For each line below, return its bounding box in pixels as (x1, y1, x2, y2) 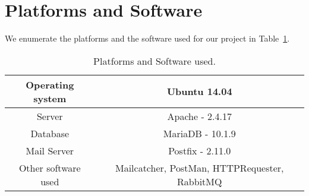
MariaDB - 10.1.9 (163, 126, 236, 140)
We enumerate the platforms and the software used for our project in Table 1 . (5, 32, 290, 45)
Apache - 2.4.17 (167, 109, 232, 123)
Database (30, 126, 70, 140)
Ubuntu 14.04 (166, 84, 232, 99)
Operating (26, 77, 74, 91)
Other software (18, 160, 81, 175)
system (33, 91, 67, 105)
